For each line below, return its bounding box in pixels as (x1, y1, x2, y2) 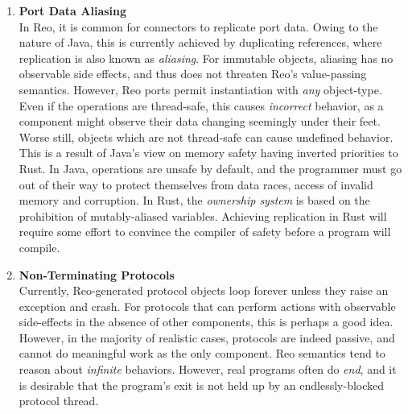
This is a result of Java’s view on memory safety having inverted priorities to (19, 144, 398, 161)
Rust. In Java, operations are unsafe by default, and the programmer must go (19, 159, 402, 176)
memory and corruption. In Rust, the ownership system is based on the (19, 192, 370, 209)
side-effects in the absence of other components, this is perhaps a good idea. (19, 313, 394, 330)
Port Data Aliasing (19, 2, 127, 19)
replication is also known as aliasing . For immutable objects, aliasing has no (19, 49, 394, 66)
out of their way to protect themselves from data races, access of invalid (19, 176, 373, 193)
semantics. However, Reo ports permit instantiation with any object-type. (19, 81, 382, 97)
